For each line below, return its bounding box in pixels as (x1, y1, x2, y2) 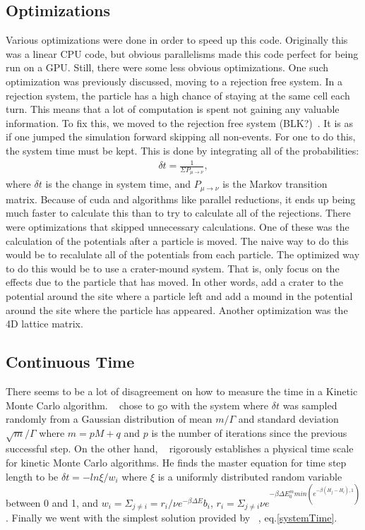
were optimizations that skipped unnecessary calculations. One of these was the (6, 219, 349, 234)
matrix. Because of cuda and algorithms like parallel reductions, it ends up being (6, 191, 356, 206)
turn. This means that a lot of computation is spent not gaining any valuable (6, 102, 340, 116)
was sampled (282, 397, 337, 412)
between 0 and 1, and (6, 495, 99, 510)
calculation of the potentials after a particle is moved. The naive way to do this (6, 233, 349, 248)
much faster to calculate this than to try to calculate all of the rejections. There (6, 205, 351, 220)
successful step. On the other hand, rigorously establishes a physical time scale (6, 441, 354, 456)
